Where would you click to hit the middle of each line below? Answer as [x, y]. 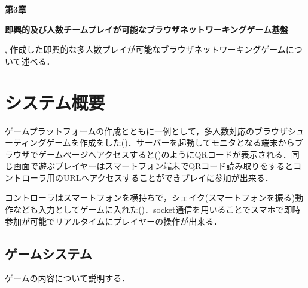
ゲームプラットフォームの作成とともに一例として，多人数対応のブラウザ [146, 131]
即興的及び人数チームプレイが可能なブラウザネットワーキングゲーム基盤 [147, 29]
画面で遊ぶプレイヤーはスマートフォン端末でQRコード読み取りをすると [153, 166]
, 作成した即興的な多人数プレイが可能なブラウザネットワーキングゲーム [145, 49]
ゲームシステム [48, 253]
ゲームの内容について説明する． [68, 278]
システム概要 [55, 102]
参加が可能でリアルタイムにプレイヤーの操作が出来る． [114, 221]
